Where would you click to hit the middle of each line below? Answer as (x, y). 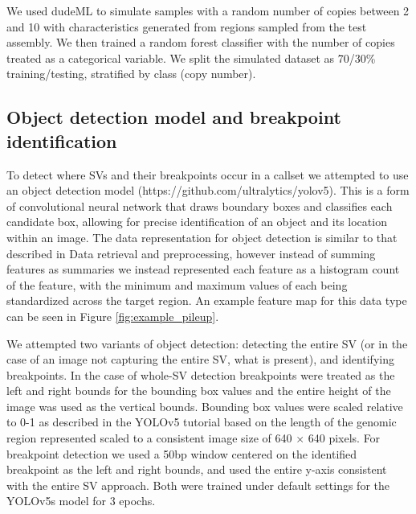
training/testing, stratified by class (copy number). (131, 74)
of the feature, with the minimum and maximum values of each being (177, 284)
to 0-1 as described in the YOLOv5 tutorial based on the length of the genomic (202, 422)
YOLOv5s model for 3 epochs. (81, 501)
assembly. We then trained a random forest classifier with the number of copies (201, 42)
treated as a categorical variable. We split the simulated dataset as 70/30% (191, 58)
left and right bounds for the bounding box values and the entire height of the (199, 391)
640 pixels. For (344, 438)
